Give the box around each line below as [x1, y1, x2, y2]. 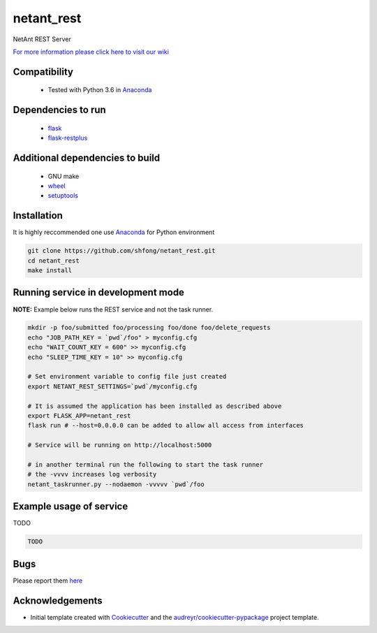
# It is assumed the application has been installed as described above [27, 402, 282, 410]
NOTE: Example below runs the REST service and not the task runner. [13, 305, 214, 314]
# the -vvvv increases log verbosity [27, 470, 157, 479]
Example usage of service [13, 500, 128, 513]
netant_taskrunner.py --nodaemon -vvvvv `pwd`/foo [27, 480, 205, 488]
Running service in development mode [13, 286, 185, 298]
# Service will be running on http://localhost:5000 [27, 441, 212, 449]
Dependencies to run [13, 104, 106, 116]
